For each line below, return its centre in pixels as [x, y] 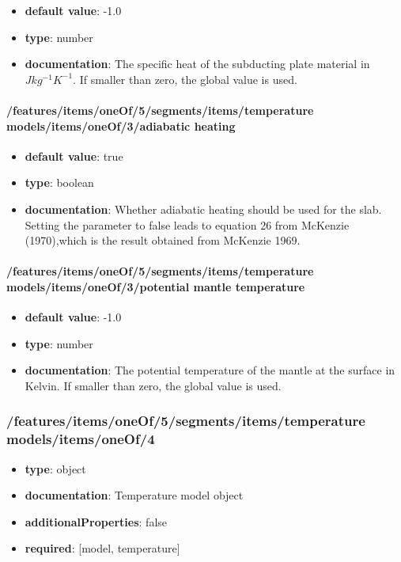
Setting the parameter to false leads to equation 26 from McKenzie [187, 224]
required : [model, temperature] [102, 548]
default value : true [74, 156]
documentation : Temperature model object [134, 495]
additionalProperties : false [96, 521]
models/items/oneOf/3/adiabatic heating [121, 125]
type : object [55, 468]
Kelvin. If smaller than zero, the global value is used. [153, 385]
